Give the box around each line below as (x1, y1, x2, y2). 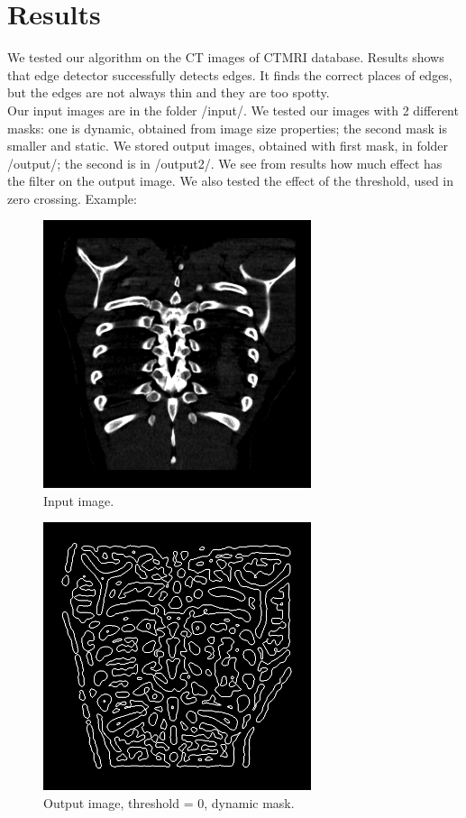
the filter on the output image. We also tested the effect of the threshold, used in (7, 171, 454, 190)
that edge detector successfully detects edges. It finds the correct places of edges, (7, 65, 452, 84)
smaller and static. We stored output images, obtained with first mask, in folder (7, 136, 449, 155)
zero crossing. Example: (7, 188, 137, 207)
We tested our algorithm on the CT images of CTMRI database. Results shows (7, 48, 444, 67)
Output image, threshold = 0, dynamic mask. (43, 793, 295, 812)
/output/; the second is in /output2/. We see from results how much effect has (7, 153, 443, 172)
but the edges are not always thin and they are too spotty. (7, 83, 330, 102)
